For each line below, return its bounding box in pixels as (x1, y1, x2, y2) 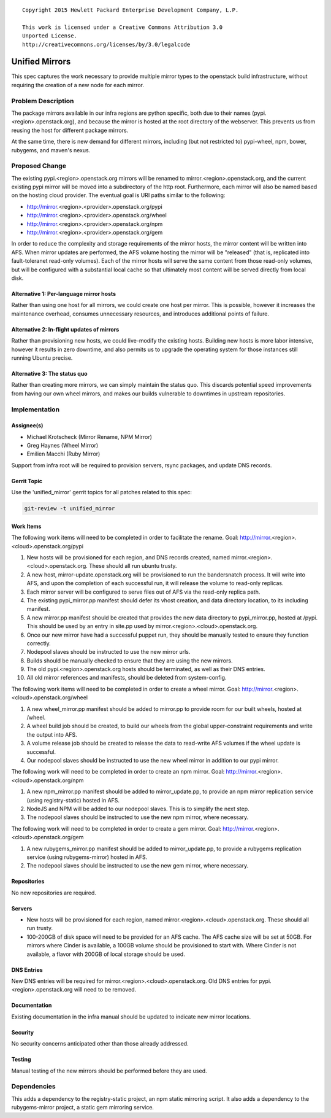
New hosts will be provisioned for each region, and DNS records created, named (26, 554, 230, 561)
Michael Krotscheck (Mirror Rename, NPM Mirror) (26, 433, 153, 440)
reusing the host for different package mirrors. (11, 126, 129, 134)
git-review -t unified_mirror (24, 505, 115, 512)
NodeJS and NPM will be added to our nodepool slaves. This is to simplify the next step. (26, 805, 249, 812)
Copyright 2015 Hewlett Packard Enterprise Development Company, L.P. (22, 7, 239, 14)
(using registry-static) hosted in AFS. (26, 796, 120, 804)
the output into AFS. (26, 731, 77, 738)
